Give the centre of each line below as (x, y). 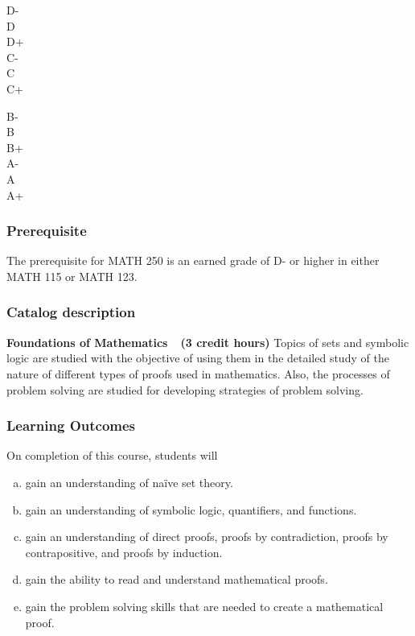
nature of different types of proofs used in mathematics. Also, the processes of (198, 373)
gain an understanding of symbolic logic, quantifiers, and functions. (191, 509)
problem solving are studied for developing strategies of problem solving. (185, 389)
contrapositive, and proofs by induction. (124, 552)
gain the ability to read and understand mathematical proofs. (177, 579)
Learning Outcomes (71, 425)
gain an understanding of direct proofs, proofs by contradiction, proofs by (207, 537)
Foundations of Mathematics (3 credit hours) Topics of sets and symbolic (208, 342)
